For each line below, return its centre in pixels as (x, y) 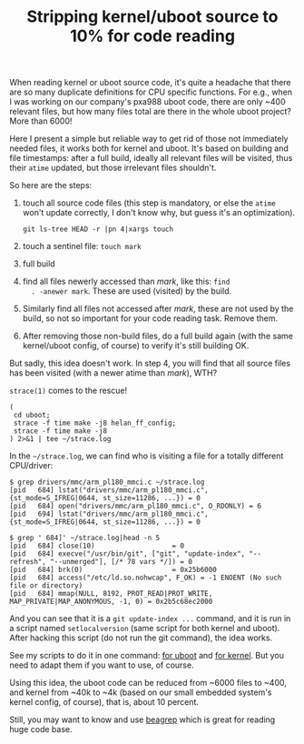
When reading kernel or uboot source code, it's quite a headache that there (151, 83)
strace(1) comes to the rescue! (69, 391)
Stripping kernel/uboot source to (152, 17)
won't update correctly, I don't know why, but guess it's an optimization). (159, 213)
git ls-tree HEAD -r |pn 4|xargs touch (98, 229)
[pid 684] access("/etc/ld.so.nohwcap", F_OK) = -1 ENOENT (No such (146, 578)
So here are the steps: (51, 186)
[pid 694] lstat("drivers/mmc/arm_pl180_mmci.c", (109, 514)
